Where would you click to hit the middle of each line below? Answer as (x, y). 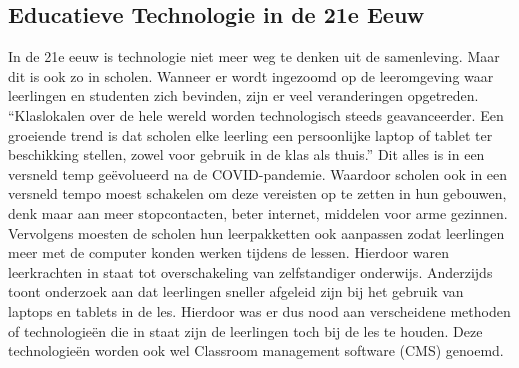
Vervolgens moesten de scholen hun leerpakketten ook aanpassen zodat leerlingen (256, 232)
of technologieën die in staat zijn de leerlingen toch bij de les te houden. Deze (245, 330)
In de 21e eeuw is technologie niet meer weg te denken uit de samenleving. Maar (254, 56)
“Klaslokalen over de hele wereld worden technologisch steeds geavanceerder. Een (256, 114)
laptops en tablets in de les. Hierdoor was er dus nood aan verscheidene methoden (259, 310)
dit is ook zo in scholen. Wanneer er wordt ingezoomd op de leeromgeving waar (251, 75)
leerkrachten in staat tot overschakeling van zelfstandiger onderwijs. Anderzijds (250, 271)
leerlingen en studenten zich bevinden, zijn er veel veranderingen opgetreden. (243, 95)
